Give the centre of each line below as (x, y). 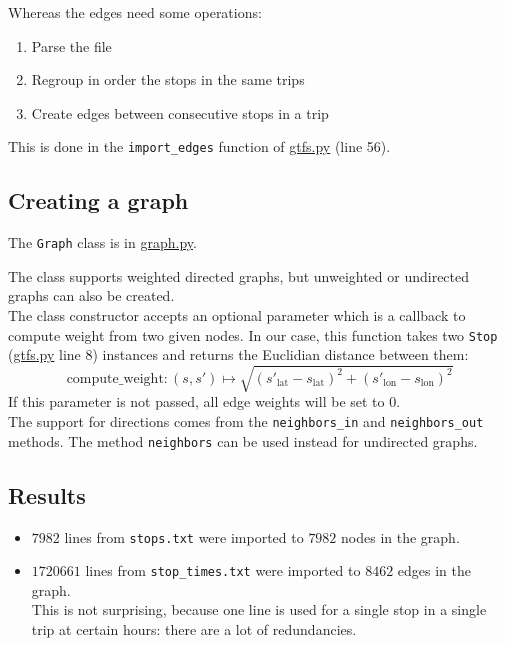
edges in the (434, 570)
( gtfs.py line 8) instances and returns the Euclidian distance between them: (238, 354)
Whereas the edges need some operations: (135, 12)
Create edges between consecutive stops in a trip (180, 112)
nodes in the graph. (400, 536)
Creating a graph (98, 200)
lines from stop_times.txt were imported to (223, 570)
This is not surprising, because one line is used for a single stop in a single (259, 609)
